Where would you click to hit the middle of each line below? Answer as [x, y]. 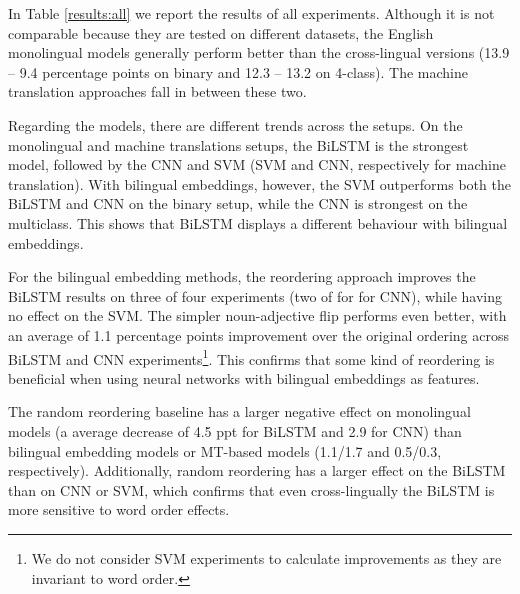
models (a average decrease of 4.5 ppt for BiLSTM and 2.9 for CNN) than [235, 430]
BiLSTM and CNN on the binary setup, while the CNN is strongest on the [238, 203]
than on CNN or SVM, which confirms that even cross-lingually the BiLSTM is [251, 489]
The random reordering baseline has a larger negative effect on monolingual [239, 411]
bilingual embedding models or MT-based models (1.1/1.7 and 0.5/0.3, [225, 450]
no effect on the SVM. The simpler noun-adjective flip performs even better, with [257, 315]
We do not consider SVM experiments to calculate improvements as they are [266, 557]
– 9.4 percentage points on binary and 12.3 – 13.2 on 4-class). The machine [238, 71]
